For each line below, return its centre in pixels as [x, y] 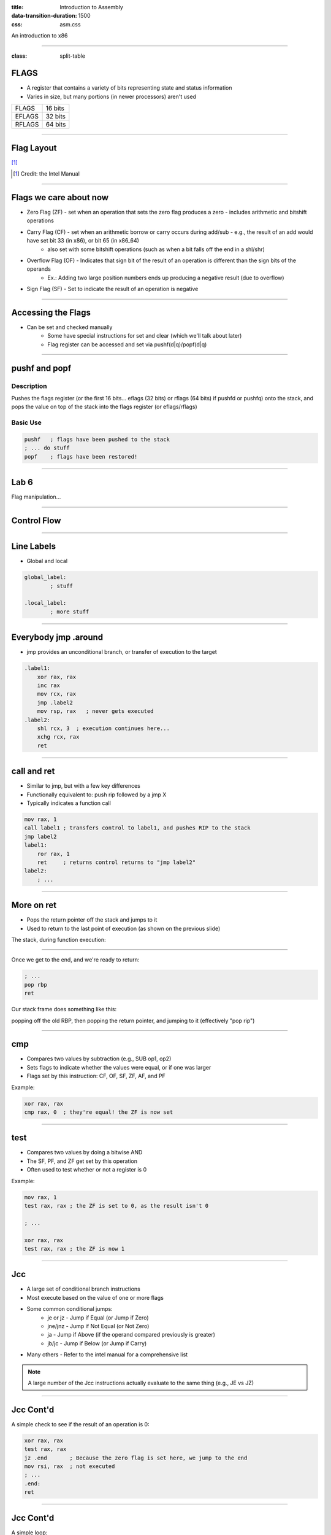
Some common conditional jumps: [70, 1309]
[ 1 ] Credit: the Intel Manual [46, 174]
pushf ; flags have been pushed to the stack [97, 439]
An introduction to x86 [40, 36]
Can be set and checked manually [70, 327]
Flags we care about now [60, 197]
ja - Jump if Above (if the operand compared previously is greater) [131, 1335]
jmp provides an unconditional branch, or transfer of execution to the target [122, 652]
